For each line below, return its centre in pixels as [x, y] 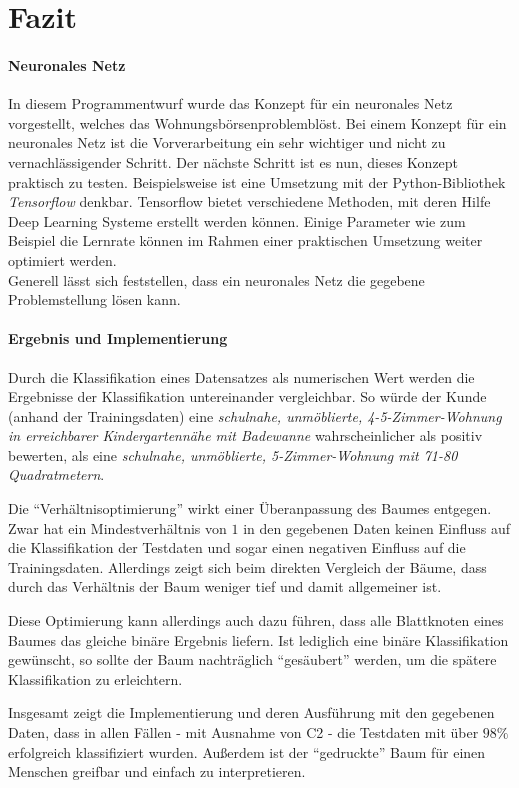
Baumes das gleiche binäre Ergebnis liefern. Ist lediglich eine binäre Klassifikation [258, 639]
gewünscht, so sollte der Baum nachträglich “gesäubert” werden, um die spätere [252, 659]
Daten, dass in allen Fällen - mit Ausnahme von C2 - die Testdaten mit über [243, 732]
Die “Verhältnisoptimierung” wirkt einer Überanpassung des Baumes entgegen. [250, 508]
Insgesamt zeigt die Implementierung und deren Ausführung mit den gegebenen [251, 712]
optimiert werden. [62, 259]
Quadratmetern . [56, 474]
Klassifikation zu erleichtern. [95, 678]
